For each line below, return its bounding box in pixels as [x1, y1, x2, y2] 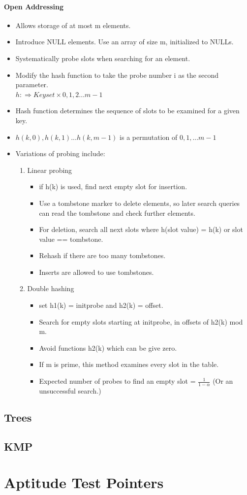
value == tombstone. [39, 233, 103, 244]
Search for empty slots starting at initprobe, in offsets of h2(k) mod [39, 316, 243, 327]
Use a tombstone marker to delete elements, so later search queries [39, 198, 240, 208]
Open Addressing [4, 1, 63, 11]
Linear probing [27, 165, 72, 175]
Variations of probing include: [15, 148, 105, 159]
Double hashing [27, 283, 74, 294]
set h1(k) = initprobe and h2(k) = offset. [39, 300, 163, 310]
